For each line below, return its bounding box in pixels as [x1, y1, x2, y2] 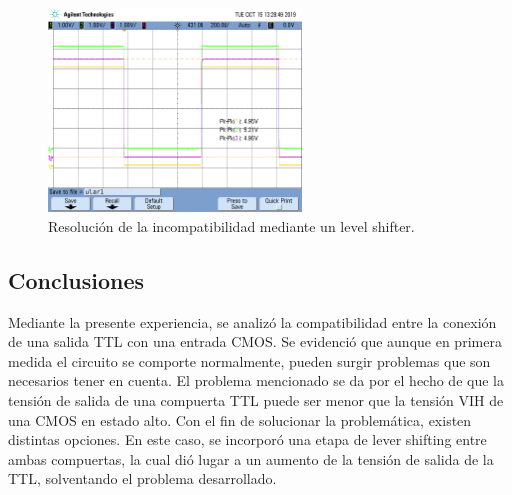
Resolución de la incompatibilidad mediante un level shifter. [48, 215, 415, 236]
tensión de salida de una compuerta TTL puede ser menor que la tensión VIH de [8, 389, 504, 410]
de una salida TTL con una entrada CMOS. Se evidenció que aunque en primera [8, 331, 502, 352]
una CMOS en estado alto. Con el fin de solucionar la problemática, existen [8, 409, 472, 430]
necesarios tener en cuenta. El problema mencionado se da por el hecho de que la [8, 370, 504, 391]
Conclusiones [8, 264, 145, 295]
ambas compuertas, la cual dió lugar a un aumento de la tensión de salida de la [8, 448, 494, 469]
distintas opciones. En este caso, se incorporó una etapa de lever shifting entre [8, 429, 487, 450]
